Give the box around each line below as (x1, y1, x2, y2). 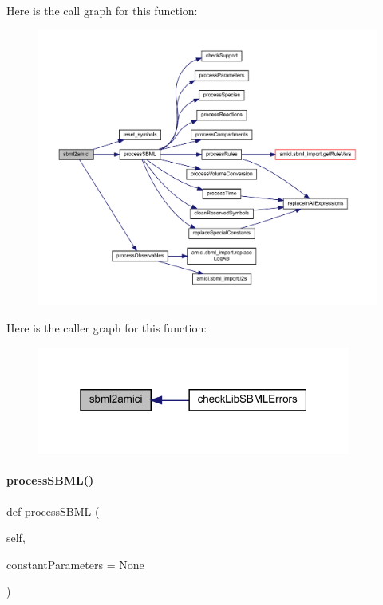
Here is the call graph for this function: (6, 2, 198, 18)
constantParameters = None (6, 556, 144, 572)
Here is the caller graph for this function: (6, 319, 207, 336)
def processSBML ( (6, 502, 100, 519)
